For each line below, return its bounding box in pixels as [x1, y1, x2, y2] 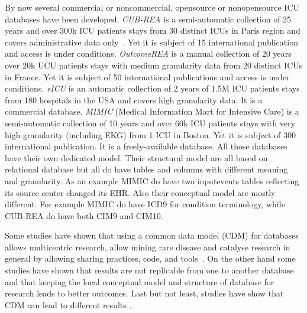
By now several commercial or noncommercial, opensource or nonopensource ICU [5, 1, 300, 13]
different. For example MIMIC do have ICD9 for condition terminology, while [5, 198, 285, 210]
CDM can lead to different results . [5, 298, 132, 311]
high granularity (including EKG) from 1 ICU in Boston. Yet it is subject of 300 [5, 128, 296, 141]
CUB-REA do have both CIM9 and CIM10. [5, 209, 163, 221]
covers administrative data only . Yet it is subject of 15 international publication [5, 35, 298, 48]
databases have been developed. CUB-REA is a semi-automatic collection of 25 [5, 12, 292, 25]
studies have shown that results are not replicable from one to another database [5, 264, 294, 276]
